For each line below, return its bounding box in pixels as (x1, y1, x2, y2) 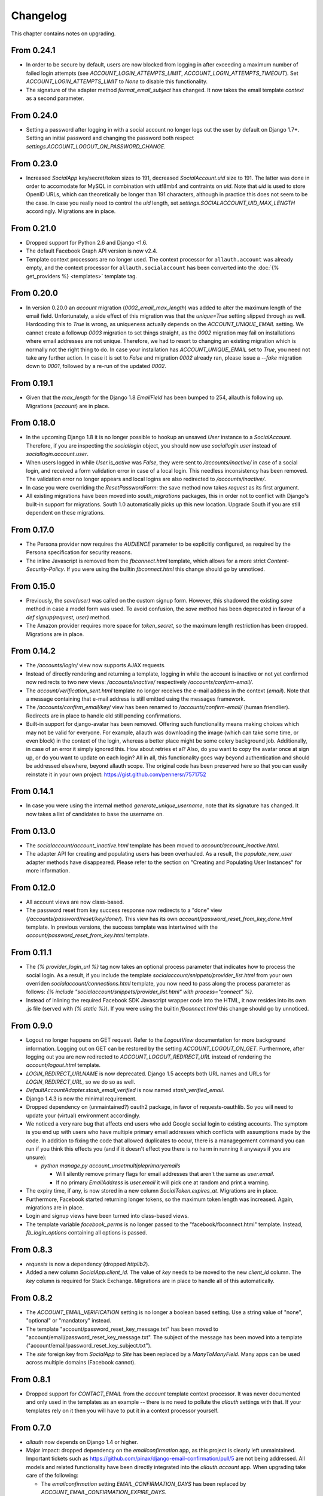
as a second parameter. (26, 95, 84, 102)
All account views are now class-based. (26, 898, 124, 905)
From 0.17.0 (11, 524, 54, 535)
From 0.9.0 (11, 1021, 53, 1031)
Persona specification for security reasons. (26, 549, 133, 556)
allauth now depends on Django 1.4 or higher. (26, 1438, 139, 1445)
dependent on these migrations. (26, 509, 105, 516)
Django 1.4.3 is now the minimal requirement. (26, 1095, 137, 1102)
